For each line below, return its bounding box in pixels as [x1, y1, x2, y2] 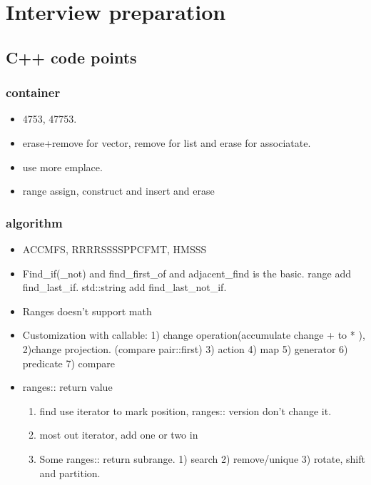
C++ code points [6, 46, 137, 68]
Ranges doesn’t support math [22, 303, 152, 318]
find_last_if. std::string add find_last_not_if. [22, 280, 227, 295]
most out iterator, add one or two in [39, 427, 198, 442]
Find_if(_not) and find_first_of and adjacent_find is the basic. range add [22, 265, 352, 280]
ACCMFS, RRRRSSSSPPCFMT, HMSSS [22, 241, 207, 256]
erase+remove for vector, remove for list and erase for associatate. [22, 135, 311, 150]
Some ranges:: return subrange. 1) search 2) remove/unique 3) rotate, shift [39, 451, 365, 466]
